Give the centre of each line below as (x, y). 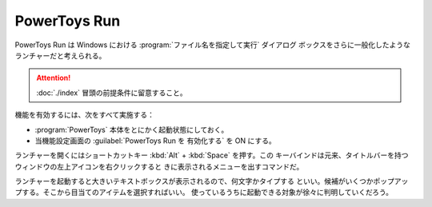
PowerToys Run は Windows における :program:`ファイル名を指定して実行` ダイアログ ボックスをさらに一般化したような (213, 45)
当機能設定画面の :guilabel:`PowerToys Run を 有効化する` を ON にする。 (155, 141)
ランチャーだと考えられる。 (60, 55)
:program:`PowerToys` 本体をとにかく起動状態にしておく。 (132, 129)
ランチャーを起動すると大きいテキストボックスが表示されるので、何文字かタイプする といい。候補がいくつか (194, 181)
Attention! (54, 78)
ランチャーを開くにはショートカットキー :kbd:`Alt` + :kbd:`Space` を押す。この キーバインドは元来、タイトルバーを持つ (212, 155)
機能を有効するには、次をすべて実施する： (85, 115)
